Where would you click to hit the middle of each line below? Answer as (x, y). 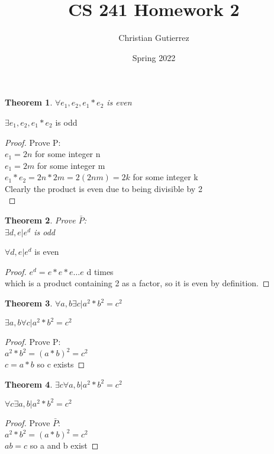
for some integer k (165, 177)
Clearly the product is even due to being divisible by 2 (104, 188)
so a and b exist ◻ (64, 445)
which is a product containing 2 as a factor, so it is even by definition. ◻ (137, 283)
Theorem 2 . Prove (40, 220)
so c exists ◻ (61, 364)
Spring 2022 (154, 57)
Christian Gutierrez (154, 38)
